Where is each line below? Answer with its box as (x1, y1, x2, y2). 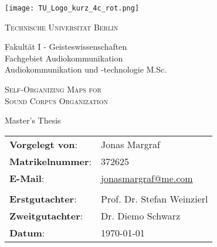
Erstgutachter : (9, 191, 77, 205)
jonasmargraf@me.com (101, 171, 193, 185)
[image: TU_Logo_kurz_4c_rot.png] (5, 4, 140, 12)
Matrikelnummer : (9, 154, 92, 168)
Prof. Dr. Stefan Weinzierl (101, 191, 208, 205)
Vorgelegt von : (9, 137, 77, 151)
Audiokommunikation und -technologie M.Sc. (5, 63, 167, 76)
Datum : (9, 225, 45, 239)
